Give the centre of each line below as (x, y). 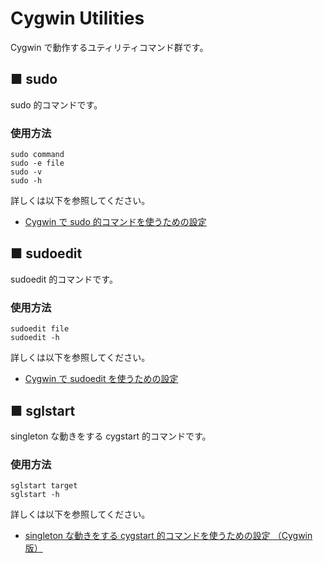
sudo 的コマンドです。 (56, 104)
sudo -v (26, 172)
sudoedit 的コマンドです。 (64, 279)
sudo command (37, 155)
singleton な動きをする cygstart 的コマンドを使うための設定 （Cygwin (168, 536)
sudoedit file (40, 329)
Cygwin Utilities (77, 18)
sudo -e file (37, 163)
